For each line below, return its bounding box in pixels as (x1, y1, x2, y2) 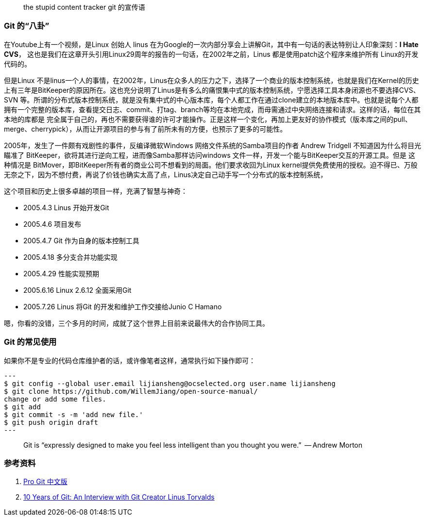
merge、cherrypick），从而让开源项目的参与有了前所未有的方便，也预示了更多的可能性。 (4, 124, 287, 133)
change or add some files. (4, 395, 106, 403)
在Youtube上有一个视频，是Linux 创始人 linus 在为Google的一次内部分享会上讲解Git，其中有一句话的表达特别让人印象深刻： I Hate (4, 40, 419, 49)
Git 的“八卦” (4, 21, 50, 31)
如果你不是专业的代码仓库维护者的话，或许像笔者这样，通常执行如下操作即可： (4, 356, 255, 365)
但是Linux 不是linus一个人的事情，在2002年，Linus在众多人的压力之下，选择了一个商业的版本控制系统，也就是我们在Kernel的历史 (4, 76, 419, 84)
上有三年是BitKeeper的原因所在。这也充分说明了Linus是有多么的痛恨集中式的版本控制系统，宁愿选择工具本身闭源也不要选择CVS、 (4, 85, 420, 94)
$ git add (4, 403, 41, 411)
